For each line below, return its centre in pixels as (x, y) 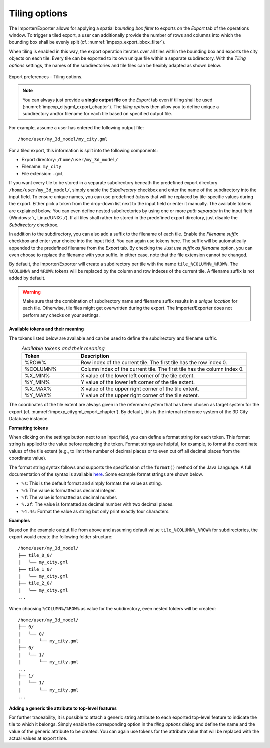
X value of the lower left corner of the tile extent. (138, 376)
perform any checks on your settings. (61, 315)
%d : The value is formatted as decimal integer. (69, 490)
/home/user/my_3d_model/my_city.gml (63, 139)
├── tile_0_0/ (35, 555)
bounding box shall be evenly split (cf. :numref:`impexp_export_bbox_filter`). (87, 42)
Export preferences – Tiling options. (46, 76)
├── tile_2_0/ (35, 583)
